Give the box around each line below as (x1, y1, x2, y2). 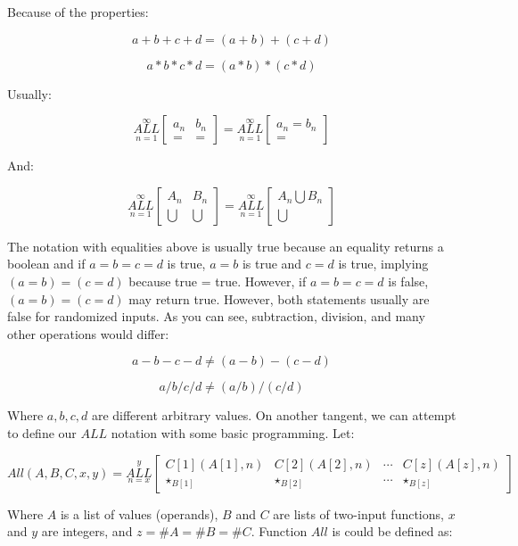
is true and (242, 254, 302, 273)
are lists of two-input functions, (273, 504, 444, 523)
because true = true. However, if (128, 271, 307, 290)
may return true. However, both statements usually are (128, 289, 430, 308)
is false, (388, 271, 429, 290)
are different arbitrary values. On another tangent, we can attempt (91, 406, 456, 425)
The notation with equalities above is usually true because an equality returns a (7, 236, 444, 255)
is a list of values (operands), (60, 504, 218, 523)
